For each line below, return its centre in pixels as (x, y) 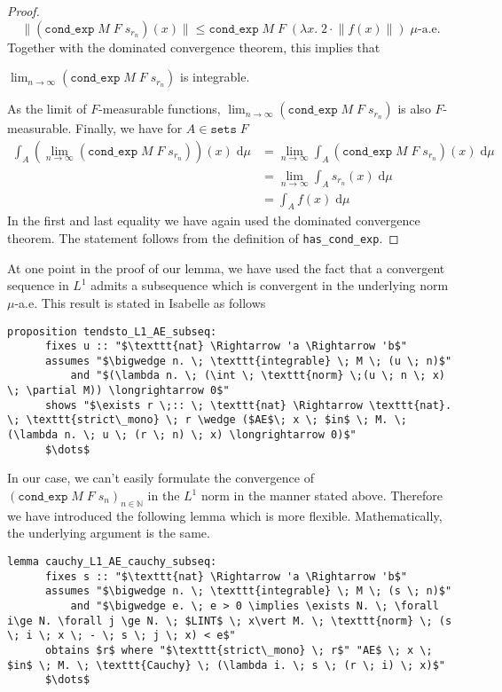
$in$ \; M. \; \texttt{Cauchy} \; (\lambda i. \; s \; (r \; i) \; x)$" (226, 665)
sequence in (38, 285)
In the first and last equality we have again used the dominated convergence (214, 220)
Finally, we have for (129, 128)
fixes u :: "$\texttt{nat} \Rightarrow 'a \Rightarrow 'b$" (226, 346)
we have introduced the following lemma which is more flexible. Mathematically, (225, 515)
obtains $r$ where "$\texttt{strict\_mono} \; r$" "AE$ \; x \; (239, 650)
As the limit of (47, 109)
